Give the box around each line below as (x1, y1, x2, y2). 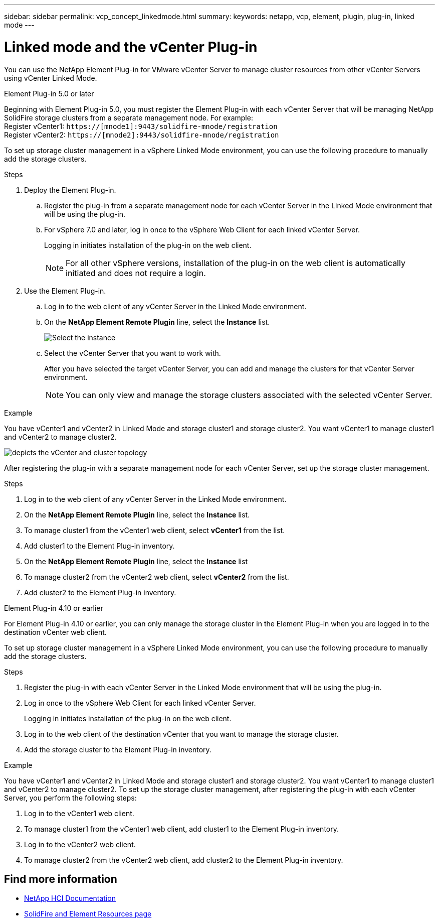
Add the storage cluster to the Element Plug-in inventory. (24, 745, 211, 754)
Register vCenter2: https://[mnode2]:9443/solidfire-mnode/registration (4, 130, 279, 139)
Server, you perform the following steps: (4, 793, 137, 802)
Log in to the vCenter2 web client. (24, 840, 136, 849)
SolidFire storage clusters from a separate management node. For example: (4, 113, 253, 122)
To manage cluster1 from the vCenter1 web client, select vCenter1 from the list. (24, 525, 285, 535)
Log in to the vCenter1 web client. (24, 809, 134, 818)
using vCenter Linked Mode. (4, 73, 97, 82)
